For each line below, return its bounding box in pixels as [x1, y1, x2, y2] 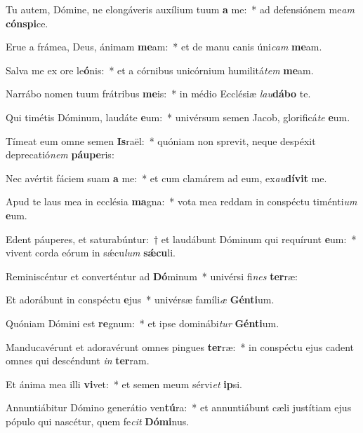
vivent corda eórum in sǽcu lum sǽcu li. [6, 245, 176, 260]
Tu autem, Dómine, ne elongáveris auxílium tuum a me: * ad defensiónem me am [6, 2, 355, 16]
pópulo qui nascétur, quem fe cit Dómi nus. [6, 413, 190, 428]
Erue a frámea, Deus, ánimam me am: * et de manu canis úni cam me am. [6, 39, 322, 54]
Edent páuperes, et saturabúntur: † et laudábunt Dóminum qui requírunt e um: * [6, 231, 357, 246]
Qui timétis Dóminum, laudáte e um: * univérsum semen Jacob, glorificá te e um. [6, 109, 350, 124]
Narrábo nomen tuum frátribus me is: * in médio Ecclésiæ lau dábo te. [6, 86, 311, 101]
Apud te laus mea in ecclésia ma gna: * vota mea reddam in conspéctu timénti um [6, 194, 357, 209]
